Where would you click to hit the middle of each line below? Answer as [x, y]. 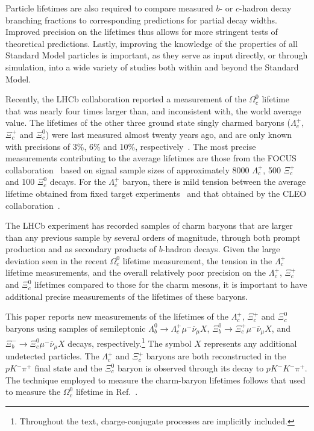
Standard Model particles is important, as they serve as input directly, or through [157, 55]
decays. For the [78, 181]
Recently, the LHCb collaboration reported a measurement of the [126, 99]
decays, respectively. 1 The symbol [130, 342]
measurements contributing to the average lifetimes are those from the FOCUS [151, 158]
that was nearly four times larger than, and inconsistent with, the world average [153, 110]
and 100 [20, 181]
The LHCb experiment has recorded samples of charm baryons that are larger [149, 225]
